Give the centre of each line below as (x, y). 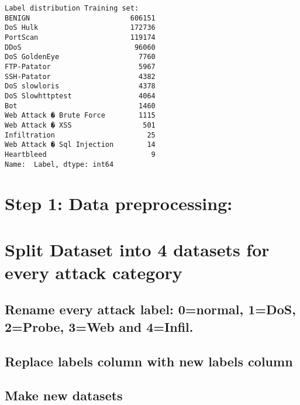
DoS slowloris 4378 (80, 86)
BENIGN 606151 (80, 18)
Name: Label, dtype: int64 (59, 164)
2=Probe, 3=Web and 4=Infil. (99, 326)
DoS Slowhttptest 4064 (80, 96)
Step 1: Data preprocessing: (119, 203)
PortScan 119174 (80, 37)
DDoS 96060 (80, 47)
